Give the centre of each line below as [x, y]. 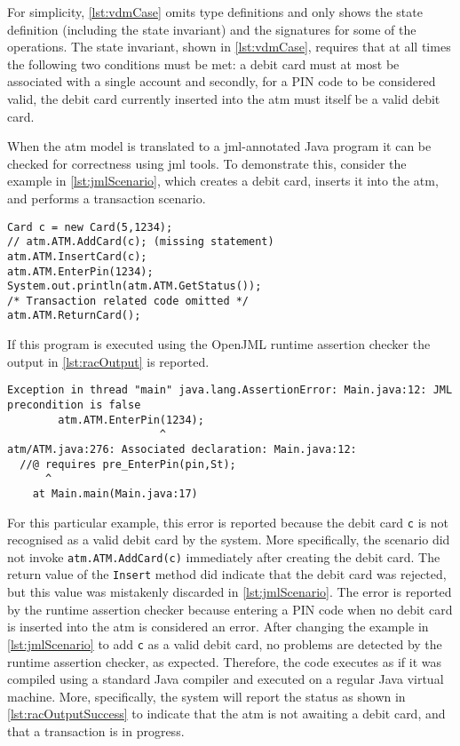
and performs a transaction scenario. [107, 198]
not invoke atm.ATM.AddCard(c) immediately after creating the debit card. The [224, 556]
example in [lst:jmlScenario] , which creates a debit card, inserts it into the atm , [223, 181]
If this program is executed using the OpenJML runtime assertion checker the [219, 344]
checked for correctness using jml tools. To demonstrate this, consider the [207, 163]
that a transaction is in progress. [96, 730]
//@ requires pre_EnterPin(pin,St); [128, 464]
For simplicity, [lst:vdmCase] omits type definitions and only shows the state [215, 12]
